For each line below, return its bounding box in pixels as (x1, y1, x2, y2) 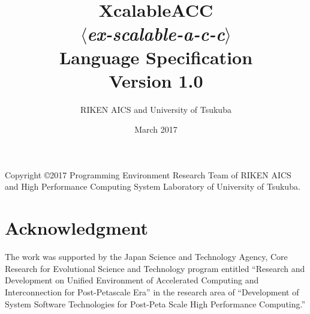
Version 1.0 (109, 68, 203, 92)
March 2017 (134, 123, 177, 136)
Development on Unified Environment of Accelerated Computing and (5, 274, 259, 286)
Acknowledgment (5, 216, 148, 240)
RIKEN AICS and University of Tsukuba (80, 103, 231, 115)
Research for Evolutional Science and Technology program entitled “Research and (5, 262, 305, 274)
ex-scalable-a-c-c (87, 21, 225, 46)
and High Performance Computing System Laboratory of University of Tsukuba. (5, 180, 300, 193)
